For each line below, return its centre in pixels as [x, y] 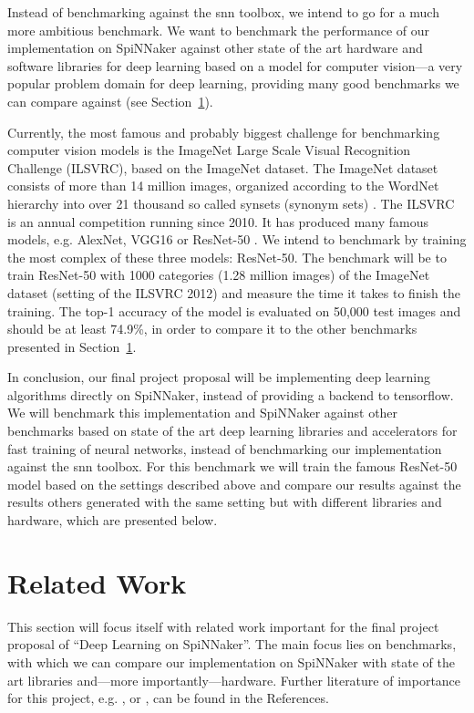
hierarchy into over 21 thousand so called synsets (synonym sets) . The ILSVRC [231, 203]
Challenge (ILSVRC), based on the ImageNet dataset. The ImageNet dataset [223, 167]
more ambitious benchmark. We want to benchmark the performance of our [219, 30]
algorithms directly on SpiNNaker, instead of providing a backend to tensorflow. [231, 394]
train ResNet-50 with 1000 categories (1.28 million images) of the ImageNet [219, 275]
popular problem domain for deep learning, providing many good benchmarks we [233, 83]
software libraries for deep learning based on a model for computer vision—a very [235, 65]
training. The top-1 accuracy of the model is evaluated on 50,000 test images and [234, 310]
